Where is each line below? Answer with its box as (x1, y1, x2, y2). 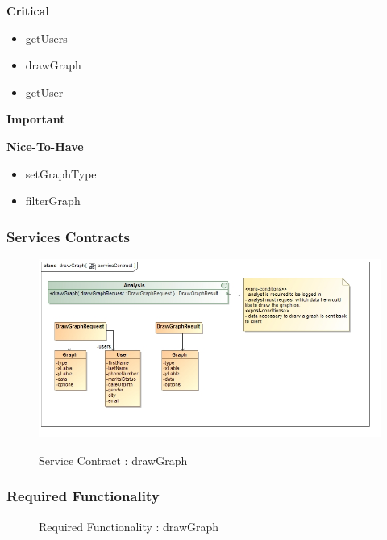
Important (6, 111, 65, 128)
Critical (6, 2, 49, 19)
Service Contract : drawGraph (39, 451, 188, 468)
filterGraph (25, 192, 81, 209)
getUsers (25, 29, 68, 46)
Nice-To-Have (6, 137, 84, 154)
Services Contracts (6, 226, 130, 246)
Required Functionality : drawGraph (39, 517, 219, 534)
